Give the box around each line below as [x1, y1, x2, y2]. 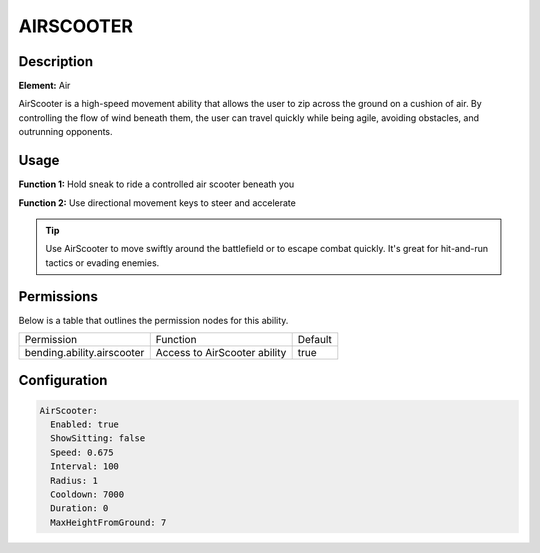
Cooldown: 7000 [50, 488, 125, 500]
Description [18, 53, 94, 70]
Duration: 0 [50, 503, 109, 514]
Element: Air [18, 80, 71, 92]
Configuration [18, 372, 108, 389]
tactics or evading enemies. [45, 256, 160, 269]
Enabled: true [50, 419, 120, 430]
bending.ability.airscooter [24, 346, 145, 359]
